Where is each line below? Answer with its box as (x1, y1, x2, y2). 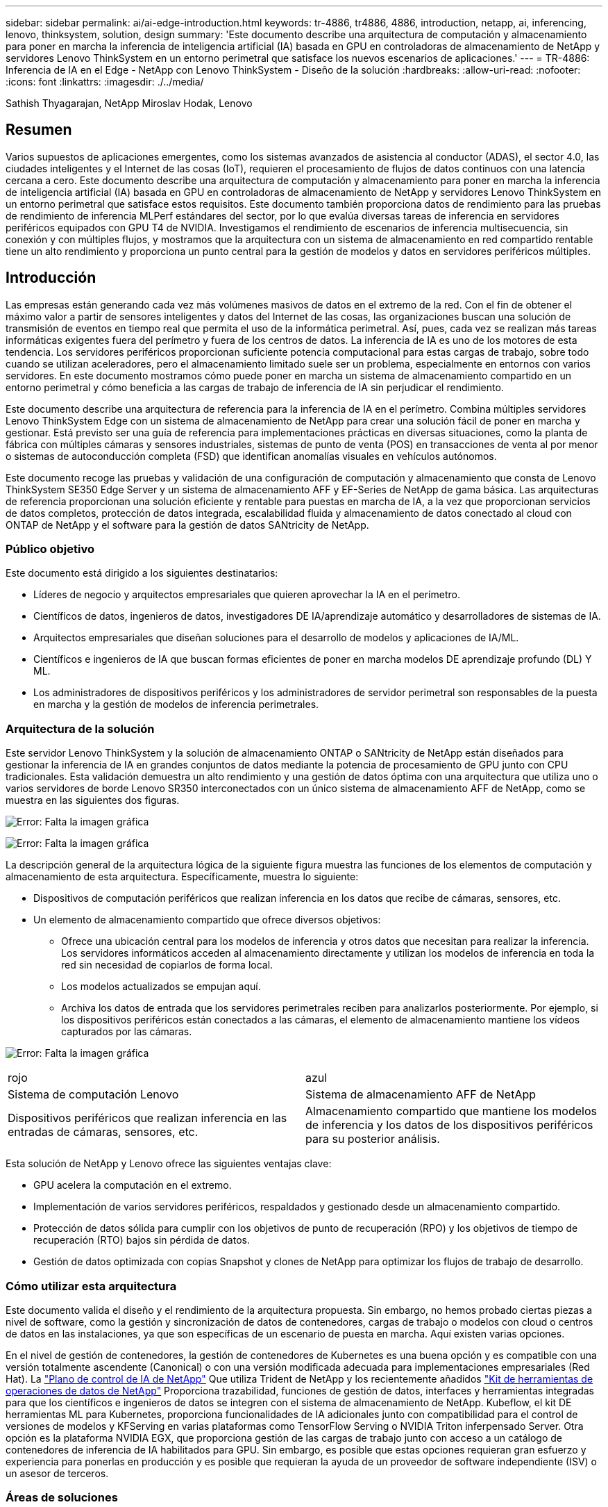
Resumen (6, 121, 72, 139)
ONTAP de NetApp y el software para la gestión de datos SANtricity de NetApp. (6, 518, 369, 531)
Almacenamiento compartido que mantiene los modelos (305, 1104, 597, 1119)
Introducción (6, 269, 96, 287)
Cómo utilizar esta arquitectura (6, 1278, 177, 1293)
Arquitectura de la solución (6, 721, 155, 736)
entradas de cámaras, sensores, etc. (8, 1125, 199, 1139)
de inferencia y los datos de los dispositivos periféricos (305, 1118, 593, 1133)
